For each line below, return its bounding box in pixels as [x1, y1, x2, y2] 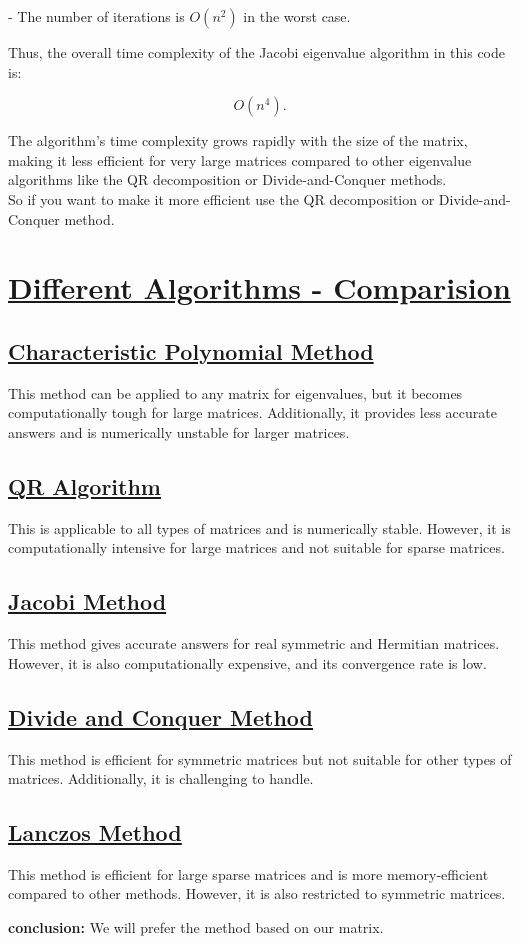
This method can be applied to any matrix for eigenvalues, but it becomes [8, 382, 463, 403]
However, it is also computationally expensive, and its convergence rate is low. [8, 652, 487, 673]
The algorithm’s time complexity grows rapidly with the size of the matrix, [8, 130, 468, 151]
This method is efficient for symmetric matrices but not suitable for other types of [8, 748, 512, 769]
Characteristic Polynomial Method [8, 335, 374, 366]
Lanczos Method [8, 817, 182, 848]
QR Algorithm [8, 470, 161, 501]
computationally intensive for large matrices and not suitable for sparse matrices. [8, 537, 505, 558]
